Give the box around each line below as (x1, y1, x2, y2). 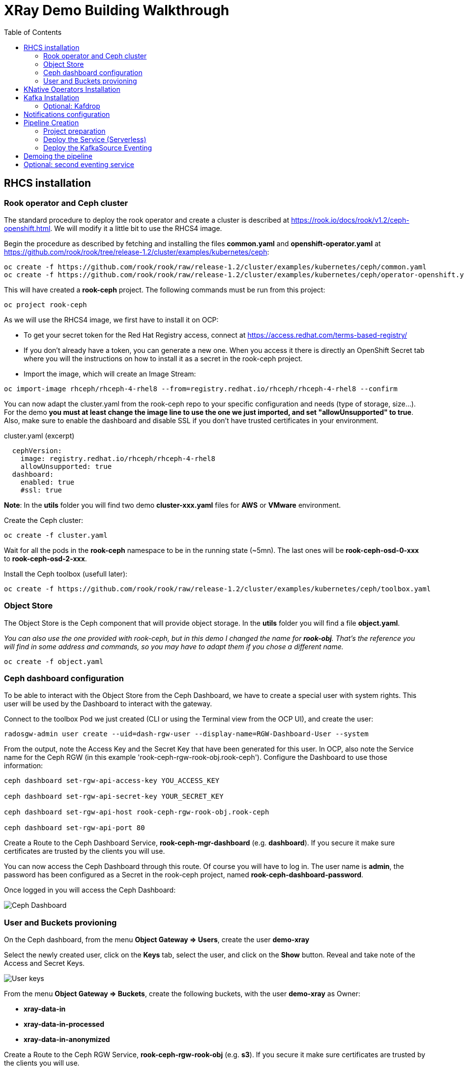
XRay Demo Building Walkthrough (4, 2, 230, 19)
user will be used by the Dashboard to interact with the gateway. (4, 699, 212, 708)
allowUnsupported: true (20, 462, 112, 470)
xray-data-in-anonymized (24, 1035, 110, 1044)
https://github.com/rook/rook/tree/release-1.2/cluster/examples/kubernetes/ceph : (4, 247, 269, 256)
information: (4, 761, 43, 770)
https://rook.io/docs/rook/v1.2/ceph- (291, 215, 409, 224)
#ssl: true (20, 486, 62, 494)
